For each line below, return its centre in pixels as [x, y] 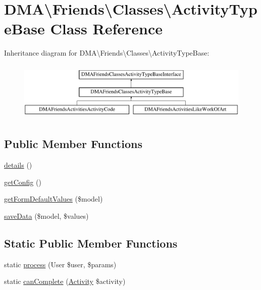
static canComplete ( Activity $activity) [65, 281]
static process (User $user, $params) [60, 264]
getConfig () [23, 182]
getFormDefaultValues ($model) [54, 199]
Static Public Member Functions [91, 243]
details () [18, 164]
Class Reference [106, 29]
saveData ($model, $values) [46, 215]
